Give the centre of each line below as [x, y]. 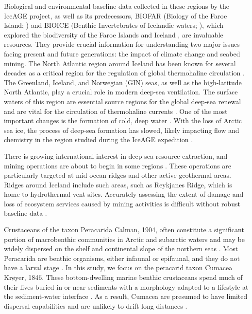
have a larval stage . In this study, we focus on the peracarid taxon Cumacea [118, 268]
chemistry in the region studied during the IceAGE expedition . [99, 139]
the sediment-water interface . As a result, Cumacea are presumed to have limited [126, 296]
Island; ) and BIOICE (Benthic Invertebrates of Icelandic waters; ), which [114, 25]
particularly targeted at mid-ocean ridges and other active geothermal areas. [118, 175]
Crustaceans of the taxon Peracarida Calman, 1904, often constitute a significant [124, 230]
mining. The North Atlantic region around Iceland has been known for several [120, 63]
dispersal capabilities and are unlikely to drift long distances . [96, 305]
